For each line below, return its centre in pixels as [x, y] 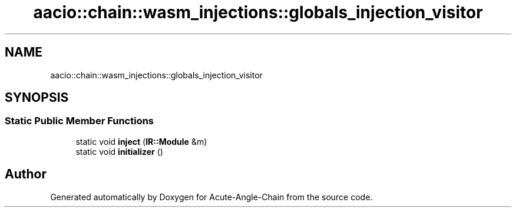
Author [26, 174]
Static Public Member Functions [80, 121]
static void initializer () [119, 151]
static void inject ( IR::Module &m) [141, 141]
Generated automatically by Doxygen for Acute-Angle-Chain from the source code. [211, 197]
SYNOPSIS [37, 98]
